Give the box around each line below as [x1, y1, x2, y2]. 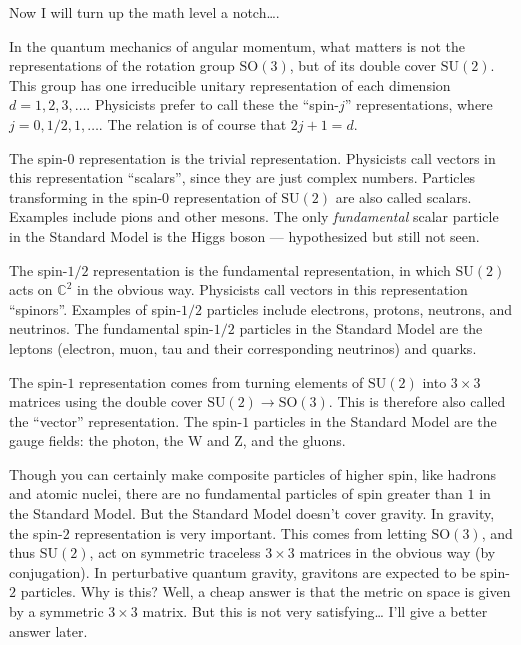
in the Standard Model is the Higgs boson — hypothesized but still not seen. [9, 225, 480, 246]
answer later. [9, 620, 88, 641]
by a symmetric [9, 601, 104, 622]
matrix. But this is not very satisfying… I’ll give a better [142, 601, 488, 622]
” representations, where [344, 94, 493, 115]
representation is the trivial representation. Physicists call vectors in [79, 147, 496, 168]
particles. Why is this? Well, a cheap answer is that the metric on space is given [20, 581, 511, 602]
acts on [9, 279, 53, 300]
